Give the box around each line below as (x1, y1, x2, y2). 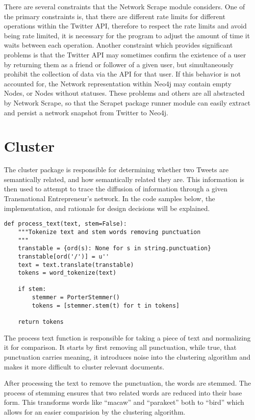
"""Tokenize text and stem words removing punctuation (18, 228, 201, 236)
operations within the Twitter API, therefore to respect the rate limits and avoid (4, 21, 247, 31)
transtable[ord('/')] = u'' (18, 253, 109, 260)
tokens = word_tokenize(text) (18, 269, 117, 277)
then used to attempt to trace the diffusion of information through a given (4, 184, 228, 194)
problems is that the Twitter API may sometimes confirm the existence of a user (4, 49, 246, 59)
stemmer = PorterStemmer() (32, 294, 120, 301)
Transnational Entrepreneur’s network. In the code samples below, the (4, 193, 215, 204)
